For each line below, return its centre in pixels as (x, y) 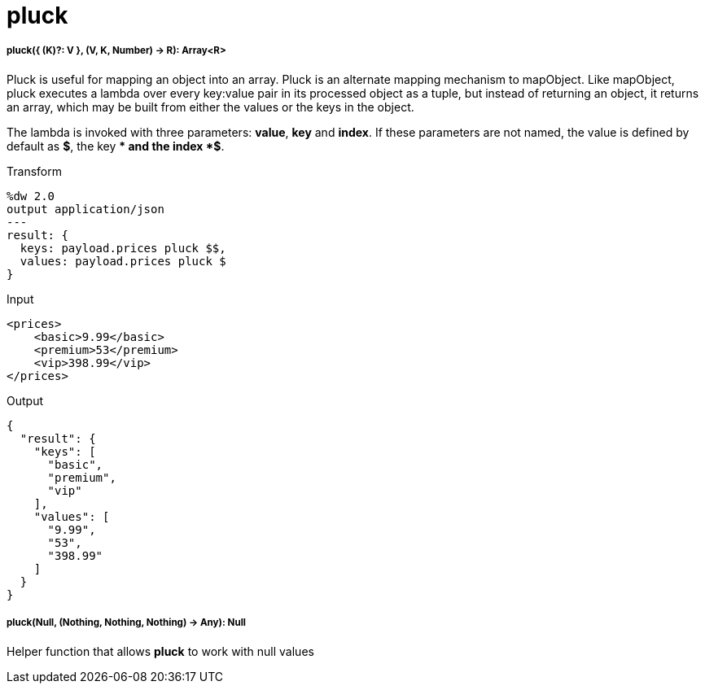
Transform (34, 171)
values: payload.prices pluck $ (123, 261)
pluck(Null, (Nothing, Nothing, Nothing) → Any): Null (126, 623)
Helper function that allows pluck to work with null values (160, 651)
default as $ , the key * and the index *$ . (116, 146)
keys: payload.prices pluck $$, (123, 248)
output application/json (85, 209)
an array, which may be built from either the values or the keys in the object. (210, 107)
